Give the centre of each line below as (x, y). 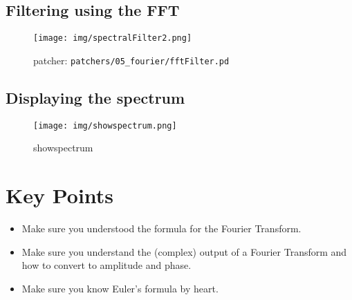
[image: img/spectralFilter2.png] (113, 38)
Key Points (60, 195)
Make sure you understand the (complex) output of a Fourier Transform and (184, 251)
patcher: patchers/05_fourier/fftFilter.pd (131, 60)
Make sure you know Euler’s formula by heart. (120, 288)
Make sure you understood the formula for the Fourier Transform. (161, 228)
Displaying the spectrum (95, 97)
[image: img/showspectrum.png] (105, 125)
